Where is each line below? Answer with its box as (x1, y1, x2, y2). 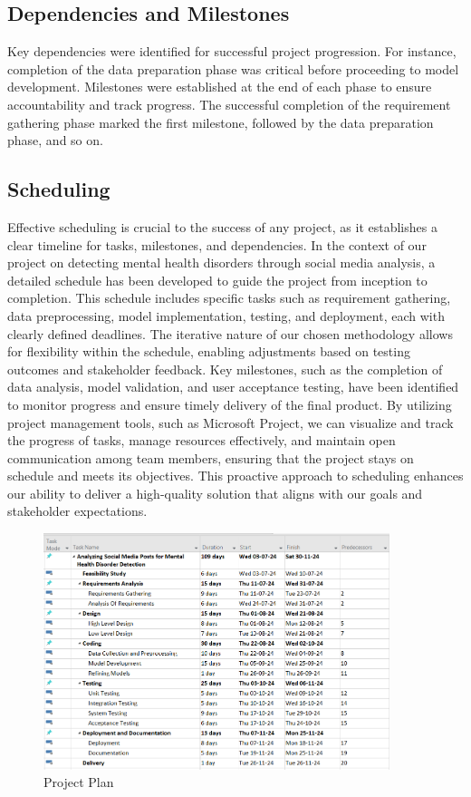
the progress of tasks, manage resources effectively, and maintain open (7, 431, 396, 450)
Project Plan (43, 773, 114, 792)
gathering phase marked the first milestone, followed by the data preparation (7, 112, 434, 131)
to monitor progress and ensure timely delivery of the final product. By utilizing (7, 394, 452, 413)
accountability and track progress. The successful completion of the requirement (7, 94, 451, 113)
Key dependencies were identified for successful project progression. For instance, (7, 42, 457, 61)
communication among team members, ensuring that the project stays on (7, 448, 414, 467)
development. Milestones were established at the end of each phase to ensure (7, 77, 432, 96)
